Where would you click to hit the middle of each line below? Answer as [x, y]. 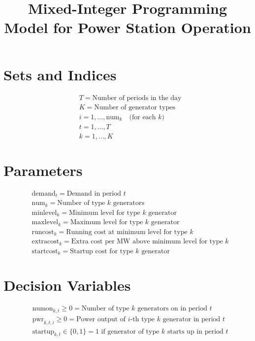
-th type [143, 319]
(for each [143, 117]
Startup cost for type [102, 251]
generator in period [191, 319]
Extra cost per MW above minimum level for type [147, 242]
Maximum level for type [107, 222]
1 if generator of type [127, 331]
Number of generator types [135, 107]
